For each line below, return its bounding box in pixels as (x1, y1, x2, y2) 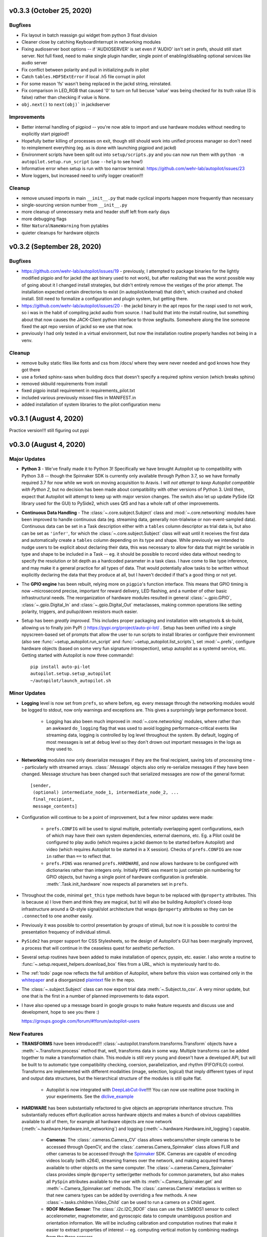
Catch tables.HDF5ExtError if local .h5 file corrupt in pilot (21, 74, 145, 80)
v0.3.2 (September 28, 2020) (9, 242, 101, 251)
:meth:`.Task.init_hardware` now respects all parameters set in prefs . (46, 881, 188, 887)
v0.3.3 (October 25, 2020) (9, 6, 92, 15)
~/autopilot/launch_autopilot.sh (30, 678, 111, 683)
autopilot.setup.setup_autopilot (30, 671, 111, 676)
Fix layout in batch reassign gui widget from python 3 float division (21, 32, 158, 38)
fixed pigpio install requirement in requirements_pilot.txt (21, 387, 135, 393)
